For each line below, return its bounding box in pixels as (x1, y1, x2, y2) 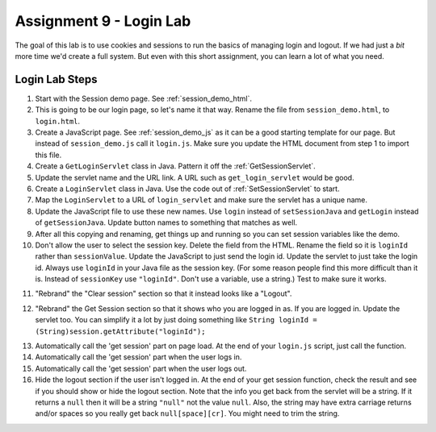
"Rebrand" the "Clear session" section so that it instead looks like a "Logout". (35, 289, 292, 298)
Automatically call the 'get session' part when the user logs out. (35, 363, 247, 373)
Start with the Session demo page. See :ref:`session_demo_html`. (35, 93, 252, 103)
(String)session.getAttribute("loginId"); (35, 326, 206, 336)
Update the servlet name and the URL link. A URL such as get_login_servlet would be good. (35, 172, 354, 182)
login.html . (35, 116, 81, 126)
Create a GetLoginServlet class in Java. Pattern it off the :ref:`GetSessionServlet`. (35, 161, 317, 171)
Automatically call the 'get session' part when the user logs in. (35, 352, 242, 362)
